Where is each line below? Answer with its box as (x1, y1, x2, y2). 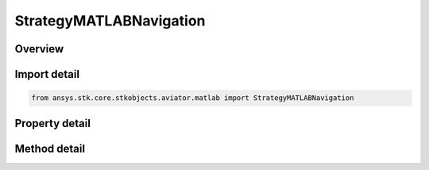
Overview (14, 42, 64, 56)
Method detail (14, 141, 86, 155)
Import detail (14, 68, 79, 81)
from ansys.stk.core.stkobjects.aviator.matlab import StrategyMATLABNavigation (31, 94, 354, 102)
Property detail (14, 116, 91, 130)
